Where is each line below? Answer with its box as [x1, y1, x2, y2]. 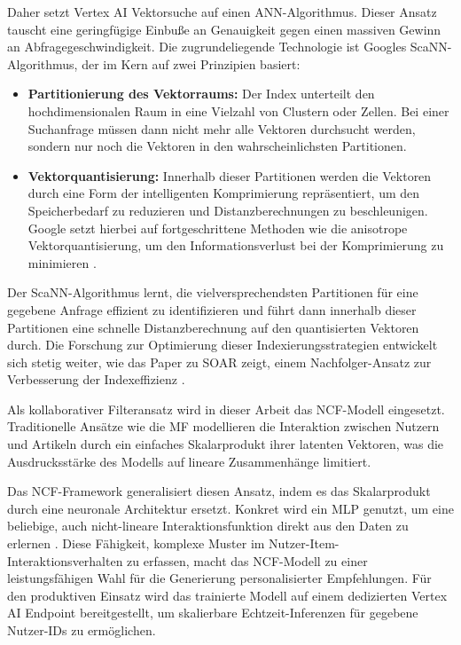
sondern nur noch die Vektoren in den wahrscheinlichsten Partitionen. [27, 137, 407, 155]
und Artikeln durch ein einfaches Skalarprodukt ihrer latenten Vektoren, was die [7, 435, 444, 453]
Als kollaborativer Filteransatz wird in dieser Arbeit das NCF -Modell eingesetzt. [7, 399, 445, 418]
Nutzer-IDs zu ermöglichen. [7, 621, 156, 639]
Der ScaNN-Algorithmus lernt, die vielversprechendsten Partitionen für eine [7, 283, 418, 302]
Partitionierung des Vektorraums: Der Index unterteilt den [27, 84, 375, 103]
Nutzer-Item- [269, 534, 340, 553]
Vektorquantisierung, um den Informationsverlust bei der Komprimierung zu [27, 236, 444, 255]
